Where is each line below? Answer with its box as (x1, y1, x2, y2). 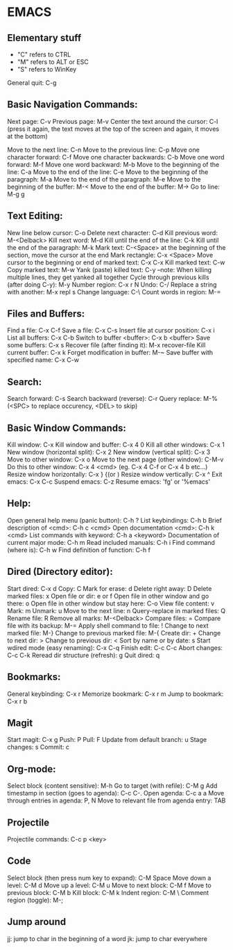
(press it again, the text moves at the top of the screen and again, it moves (7, 125, 220, 133)
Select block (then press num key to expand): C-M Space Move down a (7, 873, 212, 882)
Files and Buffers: (7, 308, 85, 320)
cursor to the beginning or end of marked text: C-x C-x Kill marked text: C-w (7, 258, 225, 267)
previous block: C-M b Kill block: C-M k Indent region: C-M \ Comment (7, 888, 209, 896)
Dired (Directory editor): (7, 566, 113, 578)
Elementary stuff (7, 32, 82, 44)
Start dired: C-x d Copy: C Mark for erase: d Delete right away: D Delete (7, 584, 212, 592)
